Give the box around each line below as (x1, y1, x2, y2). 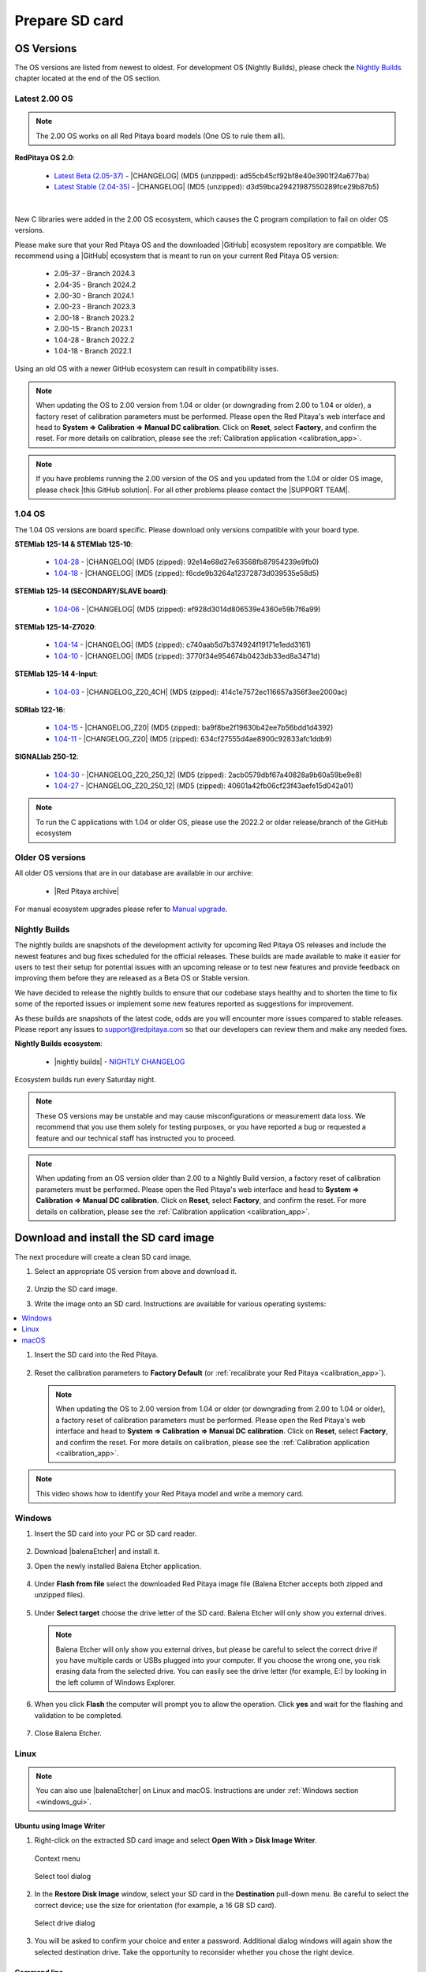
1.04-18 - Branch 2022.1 (54, 346, 132, 356)
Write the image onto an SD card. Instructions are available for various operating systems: (34, 1298, 327, 1309)
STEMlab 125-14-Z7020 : (14, 622, 97, 632)
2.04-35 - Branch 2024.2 (54, 280, 136, 289)
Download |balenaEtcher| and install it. (34, 1547, 160, 1556)
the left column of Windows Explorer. (55, 1677, 176, 1687)
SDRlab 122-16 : (14, 705, 65, 714)
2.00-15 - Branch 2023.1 (54, 324, 133, 334)
